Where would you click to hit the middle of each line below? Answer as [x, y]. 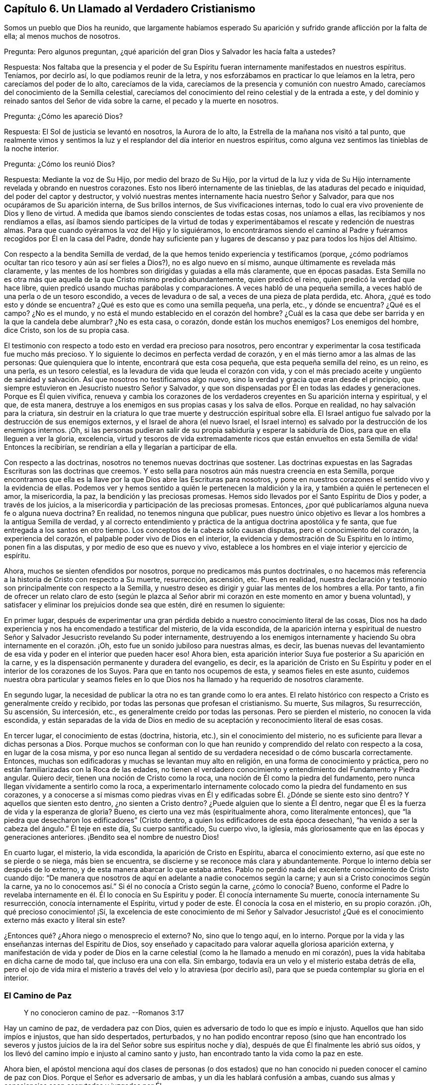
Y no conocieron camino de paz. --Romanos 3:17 [104, 1013]
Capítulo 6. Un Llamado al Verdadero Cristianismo [130, 9]
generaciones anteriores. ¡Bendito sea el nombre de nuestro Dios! [112, 837]
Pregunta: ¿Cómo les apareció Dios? [63, 116]
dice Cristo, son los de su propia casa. [67, 330]
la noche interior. [32, 149]
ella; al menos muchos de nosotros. [62, 36]
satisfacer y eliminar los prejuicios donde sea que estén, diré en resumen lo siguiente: [145, 605]
